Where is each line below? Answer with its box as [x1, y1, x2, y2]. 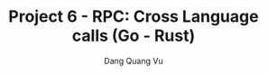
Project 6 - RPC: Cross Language [8, 6, 259, 27]
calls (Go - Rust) [71, 25, 196, 46]
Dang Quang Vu [103, 55, 164, 66]
